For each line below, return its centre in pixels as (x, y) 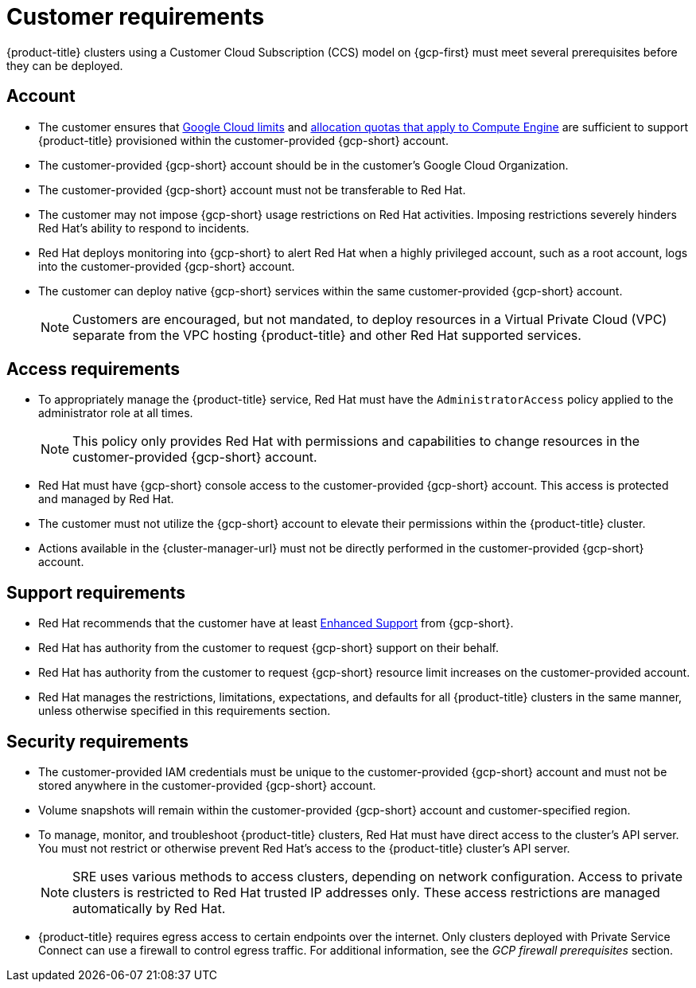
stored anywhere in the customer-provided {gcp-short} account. (207, 786)
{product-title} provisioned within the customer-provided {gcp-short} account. (243, 140)
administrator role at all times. (116, 413)
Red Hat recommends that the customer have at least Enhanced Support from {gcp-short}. (276, 623)
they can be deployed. (65, 65)
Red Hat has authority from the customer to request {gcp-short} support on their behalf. (268, 648)
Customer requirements (136, 17)
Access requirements (93, 369)
